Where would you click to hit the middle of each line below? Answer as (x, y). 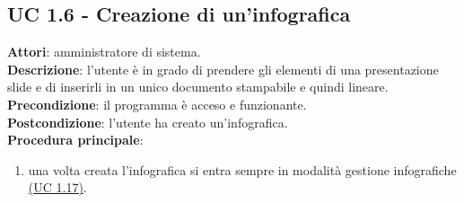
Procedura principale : (75, 140)
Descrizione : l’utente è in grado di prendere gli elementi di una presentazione (223, 69)
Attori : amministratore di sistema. (104, 52)
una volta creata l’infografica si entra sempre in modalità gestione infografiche (242, 169)
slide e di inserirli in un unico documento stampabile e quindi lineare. (198, 87)
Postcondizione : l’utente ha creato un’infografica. (148, 122)
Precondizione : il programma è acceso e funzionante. (157, 104)
